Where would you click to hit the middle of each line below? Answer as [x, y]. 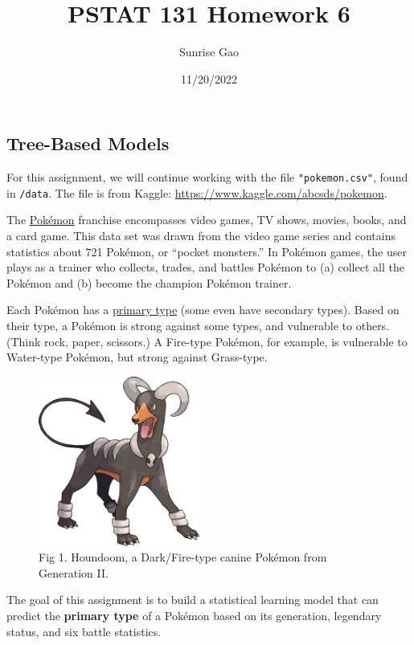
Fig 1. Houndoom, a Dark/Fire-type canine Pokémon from [183, 557]
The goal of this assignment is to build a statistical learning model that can [193, 600]
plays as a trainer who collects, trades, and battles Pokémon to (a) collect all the [205, 267]
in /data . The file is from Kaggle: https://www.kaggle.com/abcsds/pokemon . [197, 192]
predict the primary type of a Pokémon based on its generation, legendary [194, 615]
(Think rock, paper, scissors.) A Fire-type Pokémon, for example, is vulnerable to [207, 341]
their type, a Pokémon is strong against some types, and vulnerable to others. [198, 325]
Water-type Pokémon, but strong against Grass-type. [137, 357]
